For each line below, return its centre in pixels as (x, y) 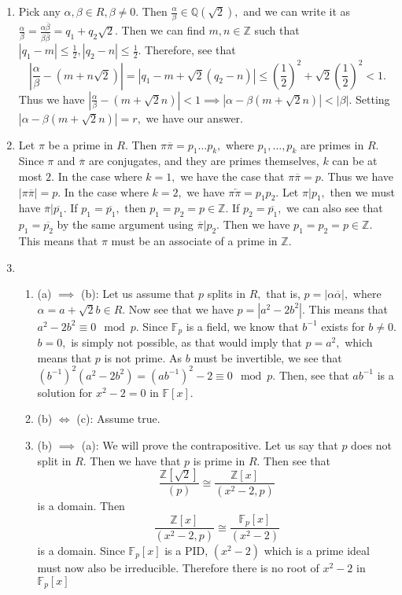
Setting (373, 99)
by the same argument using (125, 224)
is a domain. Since (81, 551)
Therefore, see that (190, 50)
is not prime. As (143, 357)
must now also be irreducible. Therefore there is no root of (178, 568)
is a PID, (186, 551)
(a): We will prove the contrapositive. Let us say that (210, 445)
